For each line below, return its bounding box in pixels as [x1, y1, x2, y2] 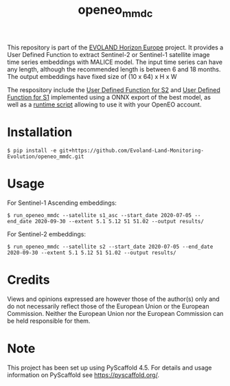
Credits [7, 272, 50, 287]
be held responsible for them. [7, 317, 91, 325]
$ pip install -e [7, 147, 57, 154]
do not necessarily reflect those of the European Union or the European [7, 302, 209, 310]
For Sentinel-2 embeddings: [7, 229, 86, 238]
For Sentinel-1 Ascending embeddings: [7, 198, 117, 207]
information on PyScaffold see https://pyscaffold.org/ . [7, 370, 160, 379]
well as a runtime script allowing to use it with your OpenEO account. [7, 100, 202, 109]
